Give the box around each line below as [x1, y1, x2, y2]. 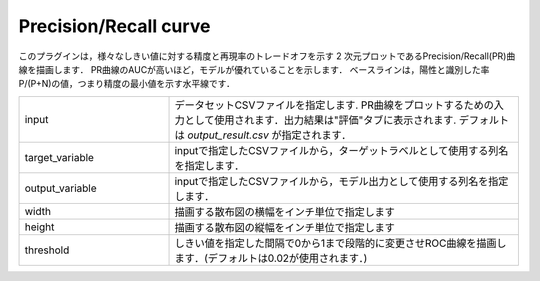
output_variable [24, 181, 97, 195]
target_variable [24, 150, 95, 164]
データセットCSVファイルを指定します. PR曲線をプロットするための [174, 98, 495, 112]
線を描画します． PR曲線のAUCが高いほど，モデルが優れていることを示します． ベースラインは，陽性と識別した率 [18, 63, 490, 75]
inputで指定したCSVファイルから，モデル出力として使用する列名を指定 [174, 174, 509, 188]
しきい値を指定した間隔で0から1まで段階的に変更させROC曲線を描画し [174, 236, 507, 250]
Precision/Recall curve [18, 15, 211, 37]
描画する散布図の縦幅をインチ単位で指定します [174, 220, 395, 234]
